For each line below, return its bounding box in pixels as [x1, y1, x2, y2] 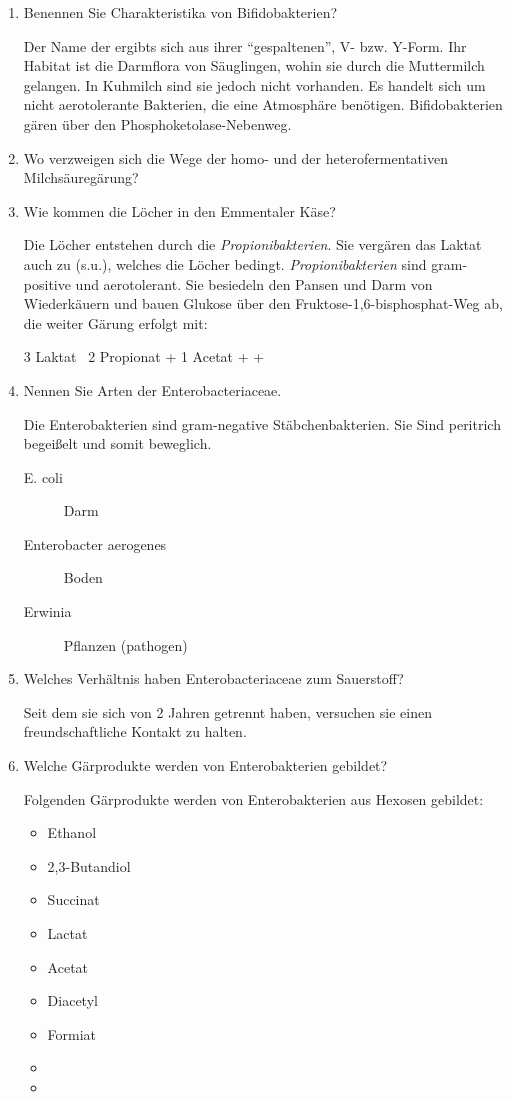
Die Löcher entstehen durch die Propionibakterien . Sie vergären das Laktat [23, 234, 482, 255]
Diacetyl [47, 990, 98, 1011]
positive [23, 273, 71, 294]
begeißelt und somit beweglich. [23, 433, 212, 454]
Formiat [47, 1023, 97, 1044]
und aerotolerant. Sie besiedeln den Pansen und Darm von [75, 273, 433, 294]
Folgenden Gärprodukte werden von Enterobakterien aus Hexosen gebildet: [23, 788, 484, 809]
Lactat [47, 923, 88, 943]
